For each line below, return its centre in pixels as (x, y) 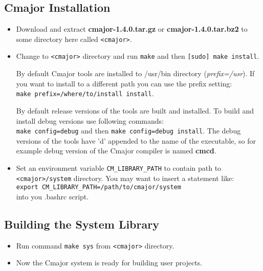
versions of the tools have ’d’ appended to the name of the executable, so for (136, 140)
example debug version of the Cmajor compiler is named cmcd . (116, 151)
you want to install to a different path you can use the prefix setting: (124, 83)
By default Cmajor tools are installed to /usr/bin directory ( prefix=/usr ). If (135, 73)
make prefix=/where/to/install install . (85, 93)
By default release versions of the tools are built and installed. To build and (135, 110)
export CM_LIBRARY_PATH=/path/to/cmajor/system (98, 187)
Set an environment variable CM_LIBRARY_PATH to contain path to (119, 167)
